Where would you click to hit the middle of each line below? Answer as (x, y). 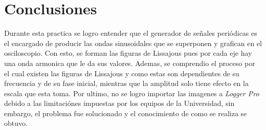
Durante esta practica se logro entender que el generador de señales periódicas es (131, 33)
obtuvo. (16, 123)
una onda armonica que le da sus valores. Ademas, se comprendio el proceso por (130, 63)
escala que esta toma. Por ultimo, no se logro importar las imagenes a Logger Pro (132, 93)
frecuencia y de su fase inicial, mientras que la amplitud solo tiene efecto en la (126, 83)
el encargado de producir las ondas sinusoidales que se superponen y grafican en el (133, 43)
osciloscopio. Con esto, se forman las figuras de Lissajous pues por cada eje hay (128, 53)
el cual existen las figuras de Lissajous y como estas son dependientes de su (122, 73)
